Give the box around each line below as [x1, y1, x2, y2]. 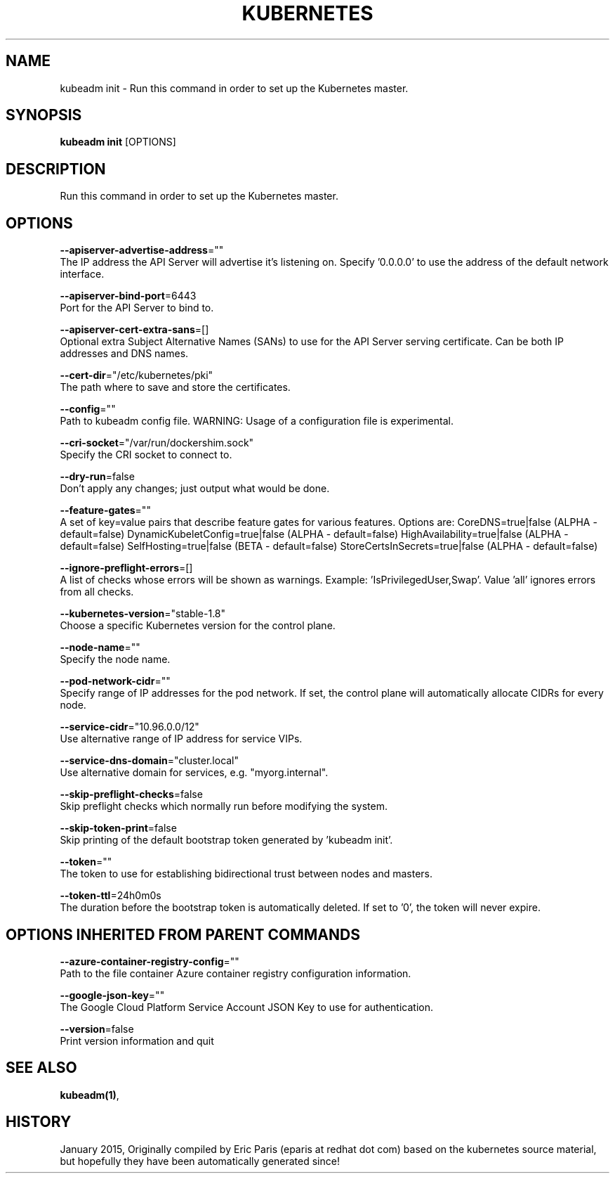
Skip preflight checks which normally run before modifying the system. [60, 800, 388, 813]
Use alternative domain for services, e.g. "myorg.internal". [60, 766, 329, 779]
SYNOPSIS [6, 106, 82, 124]
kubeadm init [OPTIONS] [60, 136, 176, 148]
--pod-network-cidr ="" [60, 675, 171, 688]
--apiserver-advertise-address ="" [60, 244, 224, 257]
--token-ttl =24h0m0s [60, 889, 161, 902]
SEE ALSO [6, 1059, 77, 1077]
